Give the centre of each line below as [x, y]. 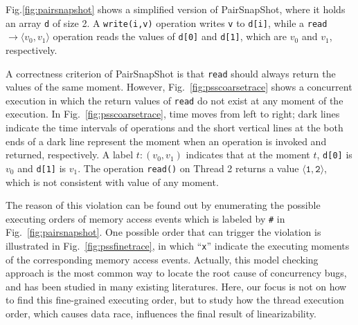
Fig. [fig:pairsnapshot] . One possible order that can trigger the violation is [163, 232]
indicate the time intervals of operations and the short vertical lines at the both [174, 127]
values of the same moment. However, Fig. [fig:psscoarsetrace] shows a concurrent [179, 87]
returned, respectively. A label [70, 155]
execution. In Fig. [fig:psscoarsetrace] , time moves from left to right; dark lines [173, 114]
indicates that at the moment [248, 155]
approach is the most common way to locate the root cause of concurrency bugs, [176, 273]
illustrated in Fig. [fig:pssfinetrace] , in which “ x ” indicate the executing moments [178, 245]
